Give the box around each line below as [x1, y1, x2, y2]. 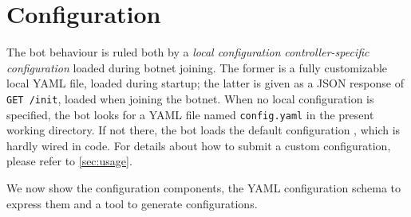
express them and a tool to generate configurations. [6, 195, 258, 211]
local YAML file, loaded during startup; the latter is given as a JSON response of [6, 75, 404, 91]
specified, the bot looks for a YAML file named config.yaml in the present [6, 106, 374, 122]
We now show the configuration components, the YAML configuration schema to [6, 180, 401, 196]
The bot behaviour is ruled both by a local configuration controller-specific [6, 44, 370, 60]
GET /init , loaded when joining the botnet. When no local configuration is [6, 90, 374, 107]
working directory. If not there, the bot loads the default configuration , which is [6, 122, 401, 138]
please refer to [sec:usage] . [6, 153, 132, 169]
